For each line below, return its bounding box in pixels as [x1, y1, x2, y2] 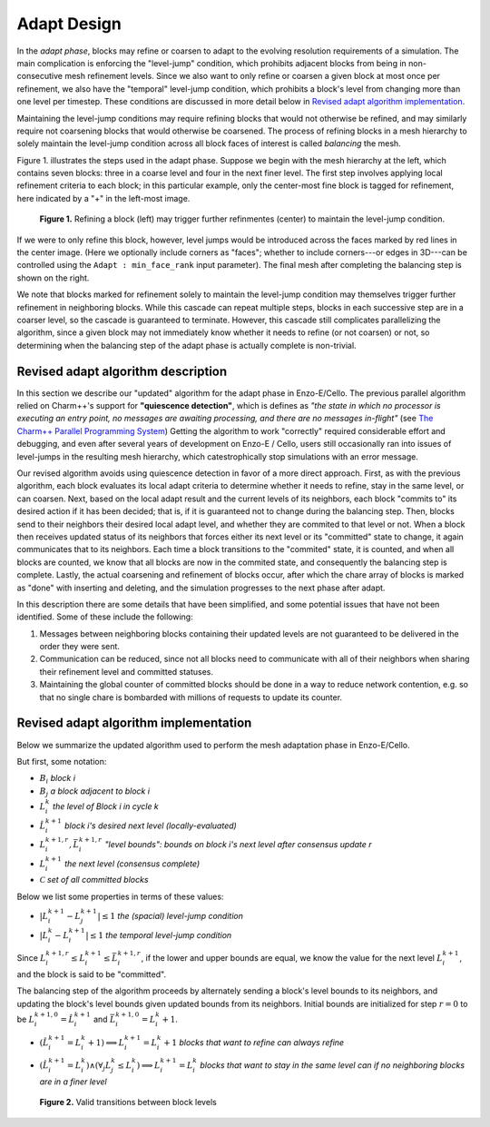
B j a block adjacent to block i [39, 786, 150, 798]
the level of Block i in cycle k [53, 800, 159, 812]
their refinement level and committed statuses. [39, 666, 213, 677]
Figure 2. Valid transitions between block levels [39, 1097, 217, 1108]
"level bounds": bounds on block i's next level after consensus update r [104, 839, 372, 850]
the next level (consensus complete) [64, 858, 200, 869]
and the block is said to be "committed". [16, 969, 167, 980]
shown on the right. [16, 272, 90, 283]
